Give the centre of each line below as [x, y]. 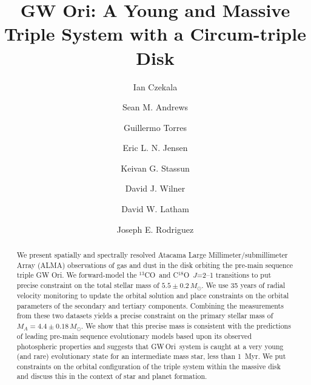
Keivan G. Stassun [155, 168]
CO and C [162, 275]
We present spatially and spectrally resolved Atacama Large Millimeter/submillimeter [152, 255]
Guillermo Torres [155, 127]
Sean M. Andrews [155, 107]
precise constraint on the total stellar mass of [88, 285]
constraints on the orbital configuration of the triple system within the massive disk [149, 366]
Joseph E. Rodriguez [155, 229]
